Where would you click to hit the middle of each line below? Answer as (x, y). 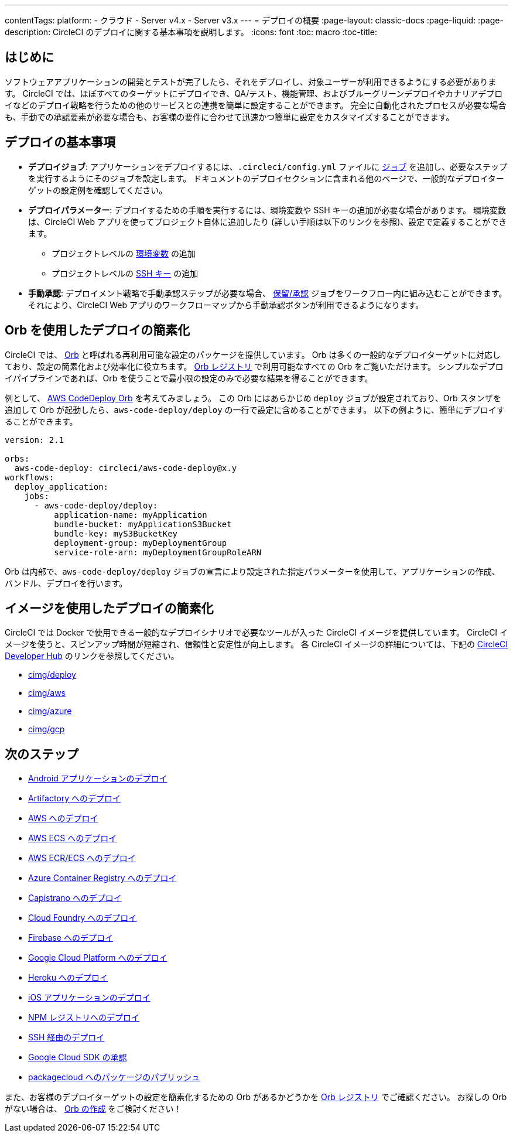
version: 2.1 (35, 440)
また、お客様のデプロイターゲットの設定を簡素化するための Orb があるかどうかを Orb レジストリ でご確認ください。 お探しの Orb (256, 1097)
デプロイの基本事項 (60, 142)
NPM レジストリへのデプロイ (84, 1018)
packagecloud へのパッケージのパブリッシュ (114, 1077)
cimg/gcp (47, 729)
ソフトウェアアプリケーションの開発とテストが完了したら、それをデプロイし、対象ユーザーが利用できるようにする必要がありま (251, 81)
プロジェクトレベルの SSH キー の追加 (125, 273)
